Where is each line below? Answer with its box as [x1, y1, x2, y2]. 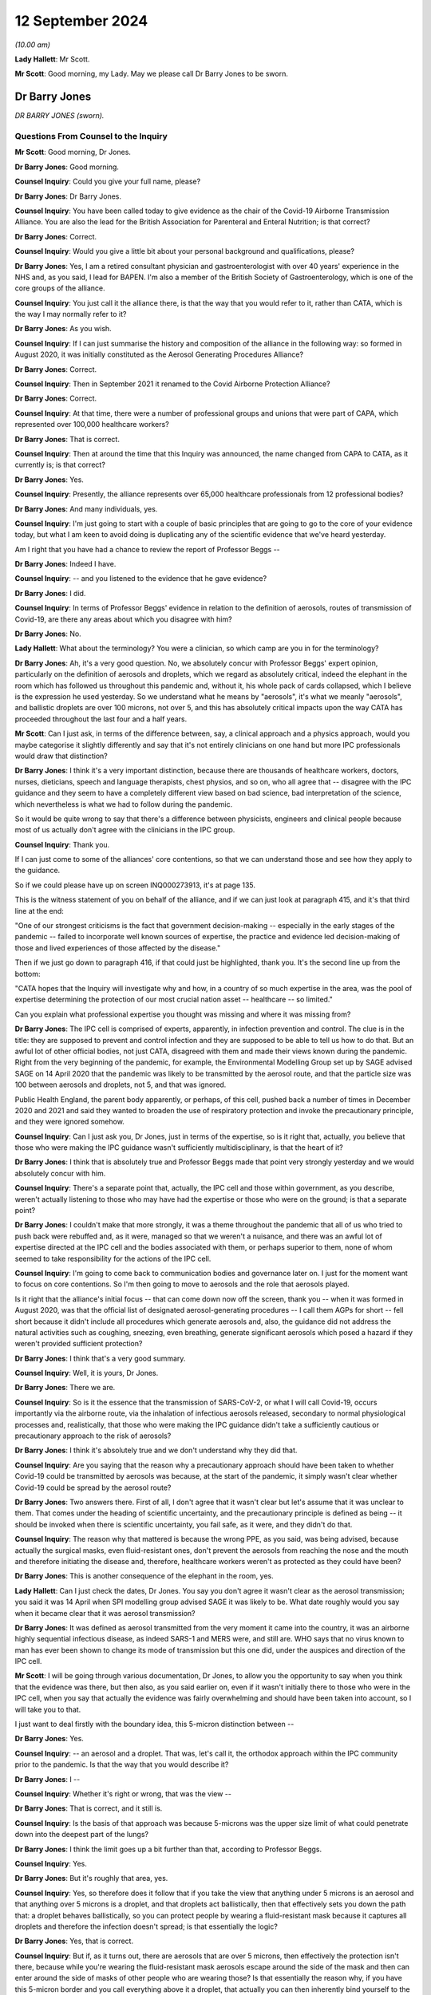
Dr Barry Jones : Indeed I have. [14, 559, 117, 569]
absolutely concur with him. [14, 1168, 106, 1178]
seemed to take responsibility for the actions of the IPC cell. [14, 1254, 212, 1263]
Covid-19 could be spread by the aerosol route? [14, 1483, 172, 1492]
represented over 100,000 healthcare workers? [14, 420, 169, 429]
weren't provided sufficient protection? [14, 1339, 143, 1349]
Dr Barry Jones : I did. [14, 588, 86, 598]
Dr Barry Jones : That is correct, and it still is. [14, 1803, 163, 1813]
